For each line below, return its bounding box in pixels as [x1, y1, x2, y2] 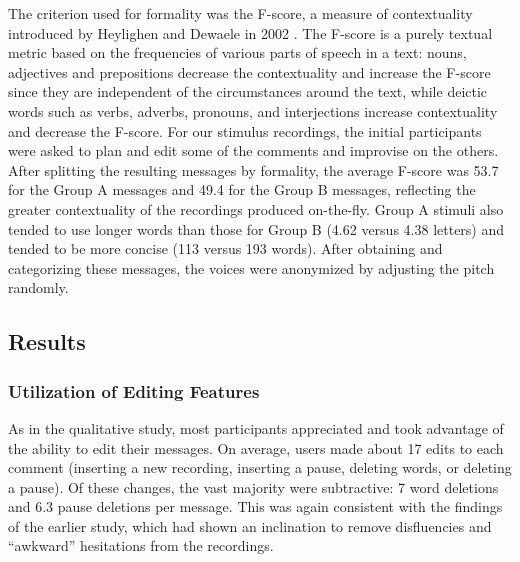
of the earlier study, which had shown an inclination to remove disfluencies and [8, 515, 492, 536]
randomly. [8, 277, 69, 298]
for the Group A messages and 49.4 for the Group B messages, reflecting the [8, 179, 476, 200]
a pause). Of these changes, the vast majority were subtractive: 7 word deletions [8, 476, 499, 497]
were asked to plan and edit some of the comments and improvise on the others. [8, 140, 499, 161]
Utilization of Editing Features [8, 378, 260, 403]
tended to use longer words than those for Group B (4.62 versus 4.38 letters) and [8, 218, 505, 239]
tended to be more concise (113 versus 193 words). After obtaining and [8, 238, 443, 259]
